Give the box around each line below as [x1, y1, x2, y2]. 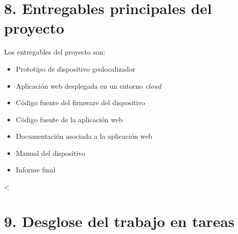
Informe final [16, 164, 56, 175]
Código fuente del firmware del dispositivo [16, 97, 145, 108]
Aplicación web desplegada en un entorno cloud [16, 80, 161, 91]
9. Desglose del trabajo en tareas [4, 210, 235, 231]
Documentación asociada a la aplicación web [16, 131, 152, 141]
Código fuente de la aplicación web [16, 114, 123, 124]
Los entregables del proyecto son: [4, 47, 105, 57]
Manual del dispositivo [16, 147, 86, 158]
